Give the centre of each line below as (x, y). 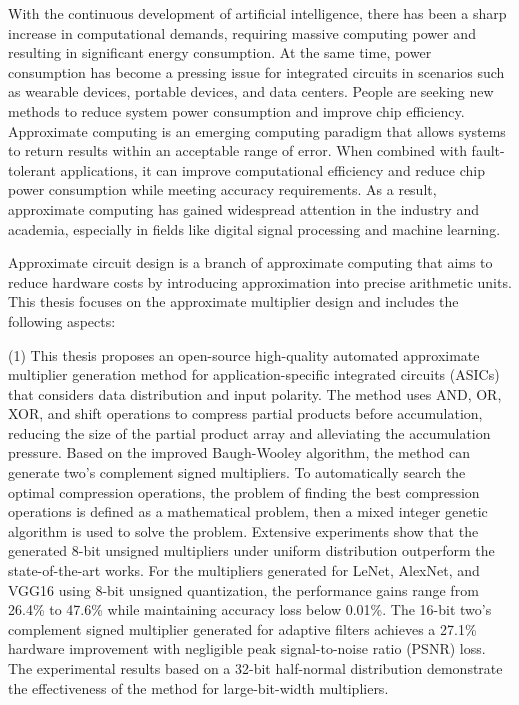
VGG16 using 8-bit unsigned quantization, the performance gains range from (243, 589)
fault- (488, 150)
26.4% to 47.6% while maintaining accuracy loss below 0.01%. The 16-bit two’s (250, 609)
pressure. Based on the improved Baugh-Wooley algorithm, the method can (239, 452)
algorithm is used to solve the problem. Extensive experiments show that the (243, 530)
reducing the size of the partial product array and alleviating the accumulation (249, 432)
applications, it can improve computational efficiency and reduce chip (272, 169)
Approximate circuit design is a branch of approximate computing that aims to (250, 262)
